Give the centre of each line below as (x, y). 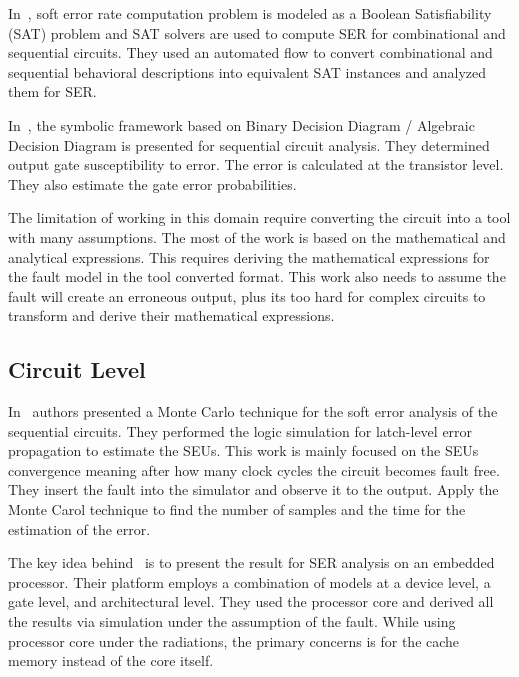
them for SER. (52, 91)
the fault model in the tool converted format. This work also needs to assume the (257, 276)
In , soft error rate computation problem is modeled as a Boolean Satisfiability (250, 13)
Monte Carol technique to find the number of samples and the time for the (237, 509)
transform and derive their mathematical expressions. (171, 315)
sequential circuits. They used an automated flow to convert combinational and (250, 52)
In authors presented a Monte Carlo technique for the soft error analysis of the (253, 411)
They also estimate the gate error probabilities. (152, 183)
